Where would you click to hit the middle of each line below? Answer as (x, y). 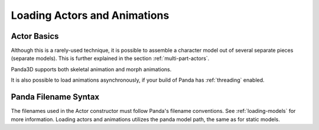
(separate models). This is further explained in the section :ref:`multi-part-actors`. (110, 58)
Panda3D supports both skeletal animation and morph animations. (91, 69)
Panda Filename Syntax (55, 97)
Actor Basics (35, 36)
